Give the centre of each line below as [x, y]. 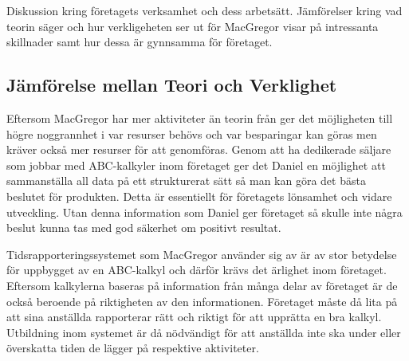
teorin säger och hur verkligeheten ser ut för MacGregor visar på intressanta [193, 26]
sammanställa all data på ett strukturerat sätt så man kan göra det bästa [186, 180]
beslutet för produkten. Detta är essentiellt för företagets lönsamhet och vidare [199, 196]
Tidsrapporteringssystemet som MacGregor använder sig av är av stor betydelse [202, 254]
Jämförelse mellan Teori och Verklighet [172, 85]
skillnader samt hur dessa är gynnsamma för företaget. [140, 42]
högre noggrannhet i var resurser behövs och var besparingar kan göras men [192, 133]
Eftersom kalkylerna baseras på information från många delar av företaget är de [202, 285]
